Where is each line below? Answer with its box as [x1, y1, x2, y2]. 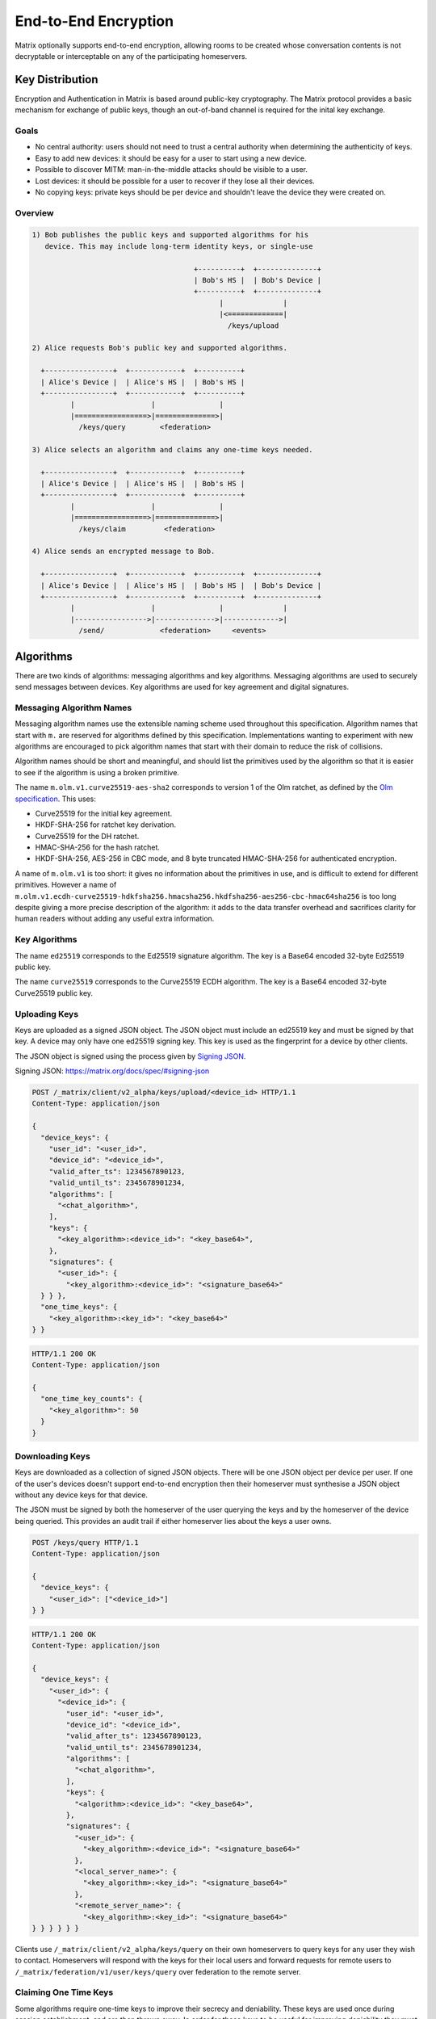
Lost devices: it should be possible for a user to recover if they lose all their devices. [35, 176, 315, 186]
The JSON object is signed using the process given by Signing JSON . [15, 1051, 246, 1061]
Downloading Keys [15, 1450, 90, 1462]
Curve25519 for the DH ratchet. [35, 831, 140, 841]
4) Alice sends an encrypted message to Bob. [31, 547, 216, 556]
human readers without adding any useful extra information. [15, 913, 215, 924]
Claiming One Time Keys [15, 1987, 114, 1998]
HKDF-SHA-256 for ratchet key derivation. [35, 820, 177, 829]
